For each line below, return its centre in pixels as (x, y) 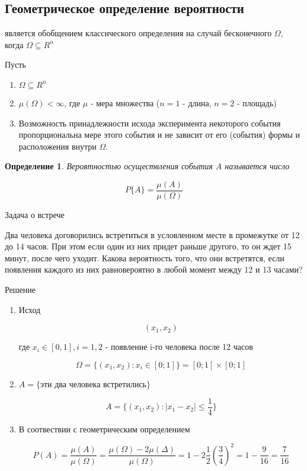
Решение (20, 289)
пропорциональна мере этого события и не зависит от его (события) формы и (159, 135)
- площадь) (257, 102)
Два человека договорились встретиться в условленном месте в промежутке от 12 (152, 234)
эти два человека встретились (93, 385)
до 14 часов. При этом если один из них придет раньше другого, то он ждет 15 (148, 246)
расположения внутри (57, 146)
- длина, (197, 102)
